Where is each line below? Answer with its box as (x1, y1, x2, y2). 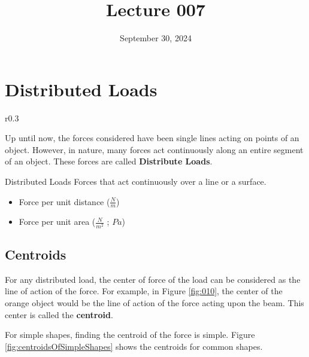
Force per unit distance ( (19, 195, 110, 208)
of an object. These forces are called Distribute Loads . (5, 155, 213, 167)
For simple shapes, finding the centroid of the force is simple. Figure (5, 328, 255, 341)
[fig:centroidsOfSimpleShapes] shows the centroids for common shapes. (5, 340, 263, 352)
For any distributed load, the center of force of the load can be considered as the (5, 273, 301, 285)
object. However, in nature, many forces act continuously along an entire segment (5, 143, 304, 155)
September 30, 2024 (120, 32, 192, 44)
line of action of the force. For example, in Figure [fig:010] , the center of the (5, 285, 283, 297)
